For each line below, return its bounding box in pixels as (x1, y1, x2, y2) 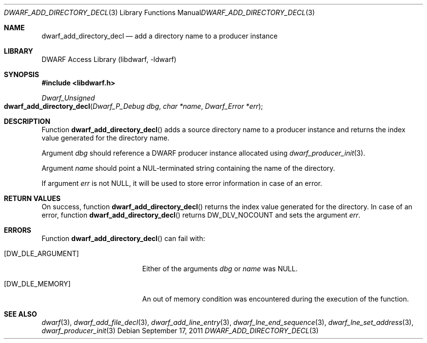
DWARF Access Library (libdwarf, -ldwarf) (41, 55, 176, 63)
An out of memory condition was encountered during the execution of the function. (142, 295, 409, 303)
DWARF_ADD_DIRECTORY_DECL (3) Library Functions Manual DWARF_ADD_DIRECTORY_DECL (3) (4, 8, 315, 17)
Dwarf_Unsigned (41, 94, 95, 102)
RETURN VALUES (4, 194, 61, 202)
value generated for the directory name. (41, 134, 170, 142)
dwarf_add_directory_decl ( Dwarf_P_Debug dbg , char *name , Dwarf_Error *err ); (4, 102, 263, 110)
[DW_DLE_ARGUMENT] (4, 249, 79, 258)
